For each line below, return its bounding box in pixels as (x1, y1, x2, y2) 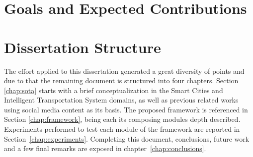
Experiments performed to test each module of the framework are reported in (4, 124, 240, 134)
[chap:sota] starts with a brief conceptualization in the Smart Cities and (4, 85, 223, 95)
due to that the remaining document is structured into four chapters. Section (4, 75, 239, 86)
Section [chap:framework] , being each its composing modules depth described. (4, 114, 241, 124)
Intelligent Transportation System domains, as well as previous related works (4, 95, 239, 105)
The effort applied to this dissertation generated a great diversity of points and (4, 65, 245, 76)
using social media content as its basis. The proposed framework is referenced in (4, 104, 248, 114)
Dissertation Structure (4, 37, 161, 57)
